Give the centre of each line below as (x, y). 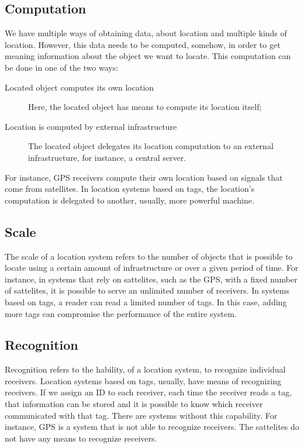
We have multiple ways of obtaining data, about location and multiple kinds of (146, 33)
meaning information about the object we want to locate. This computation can (148, 56)
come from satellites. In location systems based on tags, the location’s (130, 189)
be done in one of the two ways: (62, 67)
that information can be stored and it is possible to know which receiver (134, 404)
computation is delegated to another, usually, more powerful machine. (129, 200)
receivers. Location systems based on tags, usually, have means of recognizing (143, 380)
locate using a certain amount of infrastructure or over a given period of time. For (152, 268)
